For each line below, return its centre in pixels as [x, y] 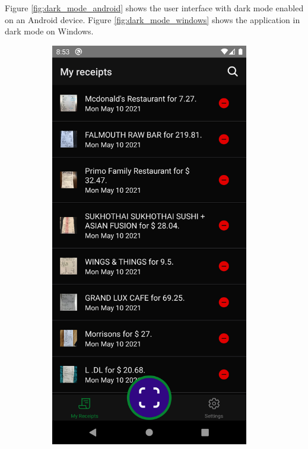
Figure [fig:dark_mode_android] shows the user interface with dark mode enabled [154, 8]
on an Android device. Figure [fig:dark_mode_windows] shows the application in [153, 19]
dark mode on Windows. [49, 31]
